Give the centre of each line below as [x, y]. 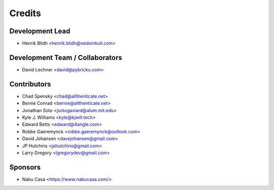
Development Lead [40, 31]
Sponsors [25, 167]
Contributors [30, 84]
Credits [25, 13]
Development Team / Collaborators [66, 57]
